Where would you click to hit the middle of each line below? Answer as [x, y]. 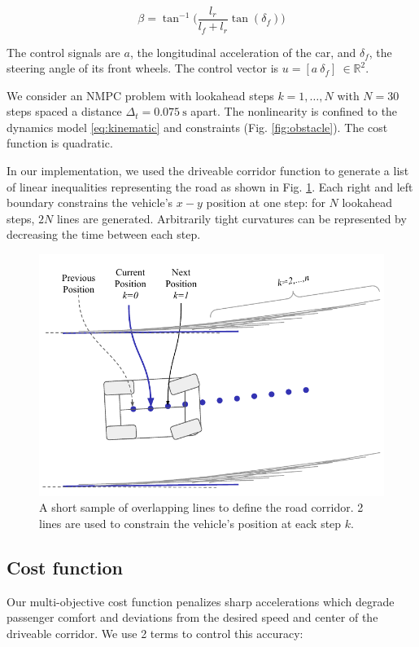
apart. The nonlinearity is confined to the [294, 111]
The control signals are [63, 52]
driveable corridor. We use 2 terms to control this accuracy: [155, 634]
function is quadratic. [60, 143]
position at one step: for [266, 202]
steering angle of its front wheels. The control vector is [143, 68]
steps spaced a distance [64, 111]
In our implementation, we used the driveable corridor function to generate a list [208, 171]
